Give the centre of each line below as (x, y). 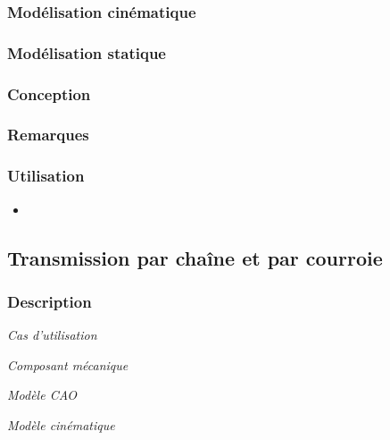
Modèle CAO (42, 395)
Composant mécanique (68, 364)
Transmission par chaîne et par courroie (195, 257)
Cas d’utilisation (52, 335)
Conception (49, 93)
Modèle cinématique (61, 424)
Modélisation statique (87, 52)
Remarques (48, 135)
